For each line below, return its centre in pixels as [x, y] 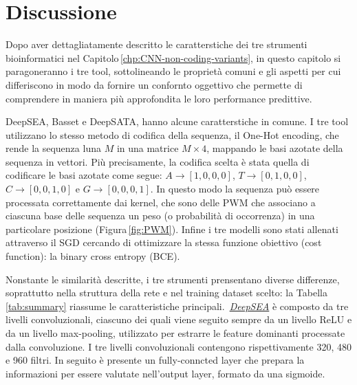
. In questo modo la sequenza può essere [235, 189]
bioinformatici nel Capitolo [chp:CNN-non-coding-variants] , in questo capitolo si [173, 57]
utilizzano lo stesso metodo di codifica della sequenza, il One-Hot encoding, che [172, 134]
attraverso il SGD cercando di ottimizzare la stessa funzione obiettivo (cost [164, 242]
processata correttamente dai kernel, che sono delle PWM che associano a [161, 202]
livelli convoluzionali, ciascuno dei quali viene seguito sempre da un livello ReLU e [179, 319]
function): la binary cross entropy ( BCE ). [93, 256]
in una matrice [148, 148]
